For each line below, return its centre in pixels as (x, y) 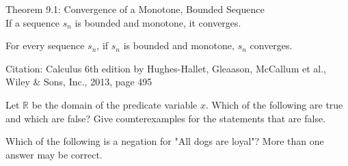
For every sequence (45, 45)
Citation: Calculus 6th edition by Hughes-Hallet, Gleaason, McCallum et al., (166, 68)
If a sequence (33, 22)
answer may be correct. (54, 154)
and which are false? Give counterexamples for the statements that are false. (166, 118)
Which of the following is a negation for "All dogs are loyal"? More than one (165, 141)
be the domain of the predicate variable (115, 104)
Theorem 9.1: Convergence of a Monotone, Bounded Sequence (135, 9)
